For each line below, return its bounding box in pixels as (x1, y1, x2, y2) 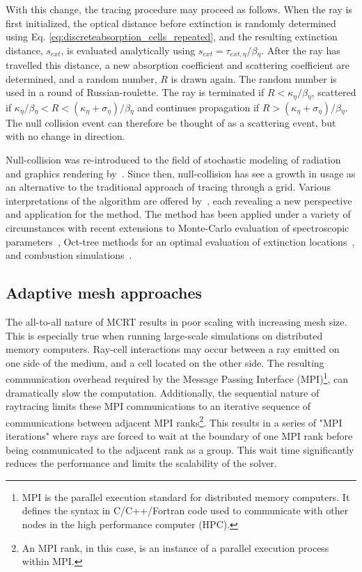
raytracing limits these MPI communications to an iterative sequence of (6, 399, 311, 413)
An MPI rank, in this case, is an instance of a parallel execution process (22, 540, 329, 555)
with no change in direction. (6, 129, 125, 143)
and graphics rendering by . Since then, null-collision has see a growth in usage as (6, 166, 356, 180)
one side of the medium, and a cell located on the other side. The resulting (6, 355, 324, 370)
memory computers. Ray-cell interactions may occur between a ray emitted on (6, 342, 340, 356)
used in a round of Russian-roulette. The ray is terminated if (6, 85, 265, 100)
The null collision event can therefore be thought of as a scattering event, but (6, 115, 336, 129)
